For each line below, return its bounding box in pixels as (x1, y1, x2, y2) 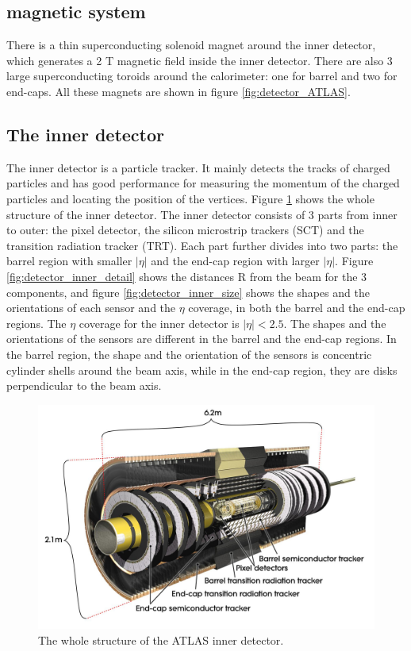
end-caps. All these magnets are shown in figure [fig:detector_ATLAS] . (6, 83, 351, 99)
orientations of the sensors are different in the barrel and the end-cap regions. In (6, 330, 397, 347)
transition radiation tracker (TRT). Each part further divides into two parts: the (6, 237, 398, 253)
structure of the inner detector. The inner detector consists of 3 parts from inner (6, 206, 398, 222)
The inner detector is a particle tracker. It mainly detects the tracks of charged (6, 159, 390, 175)
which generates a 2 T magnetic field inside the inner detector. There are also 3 (6, 52, 393, 68)
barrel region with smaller (6, 252, 133, 269)
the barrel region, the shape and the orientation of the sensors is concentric (6, 345, 372, 362)
